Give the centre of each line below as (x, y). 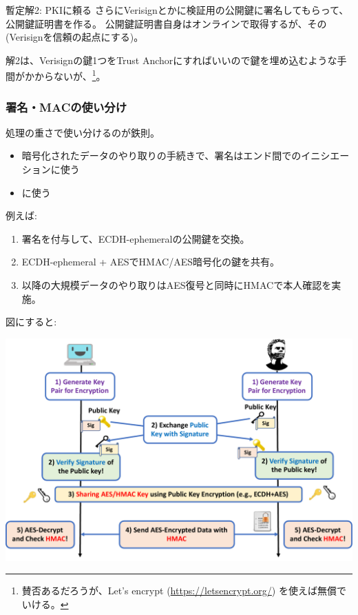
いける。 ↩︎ (45, 604)
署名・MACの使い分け (66, 107)
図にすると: (31, 322)
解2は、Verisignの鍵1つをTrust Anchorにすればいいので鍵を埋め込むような (171, 60)
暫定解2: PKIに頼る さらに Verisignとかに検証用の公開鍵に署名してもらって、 (177, 10)
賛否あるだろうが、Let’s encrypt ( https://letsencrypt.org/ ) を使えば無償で (184, 591)
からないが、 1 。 (70, 75)
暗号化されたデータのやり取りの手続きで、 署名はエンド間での (161, 155)
